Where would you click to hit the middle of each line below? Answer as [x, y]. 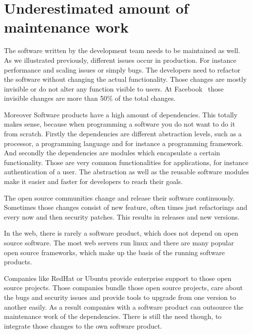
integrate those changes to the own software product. [83, 325]
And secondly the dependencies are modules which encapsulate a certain [112, 153]
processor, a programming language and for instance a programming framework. [124, 143]
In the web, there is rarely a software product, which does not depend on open [121, 233]
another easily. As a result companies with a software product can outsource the [124, 306]
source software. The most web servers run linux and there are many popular [119, 242]
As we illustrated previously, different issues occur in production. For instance [120, 60]
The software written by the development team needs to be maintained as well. [122, 50]
